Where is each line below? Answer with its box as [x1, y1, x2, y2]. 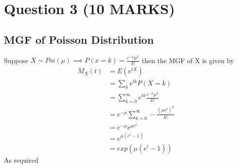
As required [4, 154, 38, 165]
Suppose [4, 55, 29, 65]
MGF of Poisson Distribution [4, 32, 154, 47]
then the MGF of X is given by [142, 55, 234, 65]
